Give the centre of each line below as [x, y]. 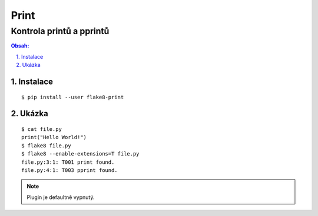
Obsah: [20, 46]
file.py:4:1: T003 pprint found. [69, 170]
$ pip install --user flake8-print [73, 97]
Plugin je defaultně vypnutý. [61, 197]
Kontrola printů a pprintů [60, 31]
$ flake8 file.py [46, 146]
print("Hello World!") [54, 137]
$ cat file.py [42, 129]
